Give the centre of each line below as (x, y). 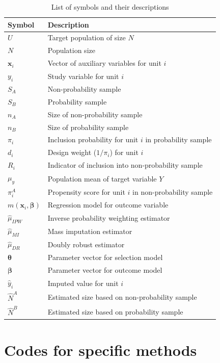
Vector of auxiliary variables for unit (104, 63)
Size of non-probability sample (95, 114)
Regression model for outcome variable (108, 205)
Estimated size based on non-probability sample (122, 296)
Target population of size (87, 37)
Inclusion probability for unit (93, 139)
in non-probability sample (173, 192)
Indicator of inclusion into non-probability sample (125, 165)
